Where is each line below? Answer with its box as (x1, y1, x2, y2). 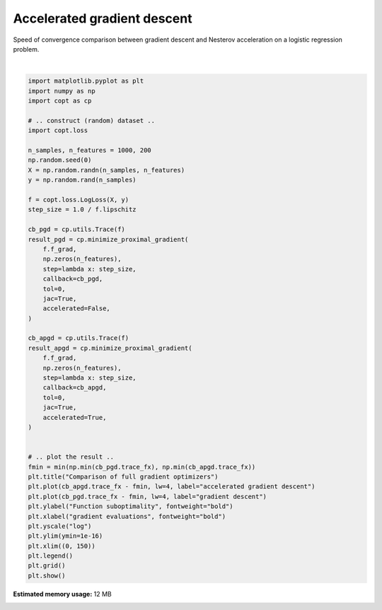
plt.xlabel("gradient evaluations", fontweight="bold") (28, 512, 226, 520)
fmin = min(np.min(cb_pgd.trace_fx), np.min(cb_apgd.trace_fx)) (28, 463, 256, 471)
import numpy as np (28, 87, 95, 95)
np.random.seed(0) (28, 156, 92, 164)
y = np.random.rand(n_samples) (28, 176, 137, 184)
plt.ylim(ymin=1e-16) (28, 532, 103, 540)
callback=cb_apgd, (42, 384, 107, 392)
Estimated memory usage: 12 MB (13, 590, 112, 598)
